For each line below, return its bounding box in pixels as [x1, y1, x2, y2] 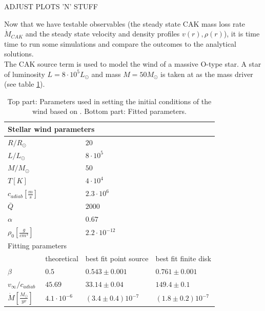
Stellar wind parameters [8, 123, 95, 134]
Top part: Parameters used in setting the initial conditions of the [7, 95, 212, 106]
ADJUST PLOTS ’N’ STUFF [4, 1, 98, 11]
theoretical [45, 253, 78, 264]
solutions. [4, 48, 34, 59]
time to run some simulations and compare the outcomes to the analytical [4, 38, 237, 49]
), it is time [223, 28, 260, 39]
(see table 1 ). [4, 79, 45, 89]
